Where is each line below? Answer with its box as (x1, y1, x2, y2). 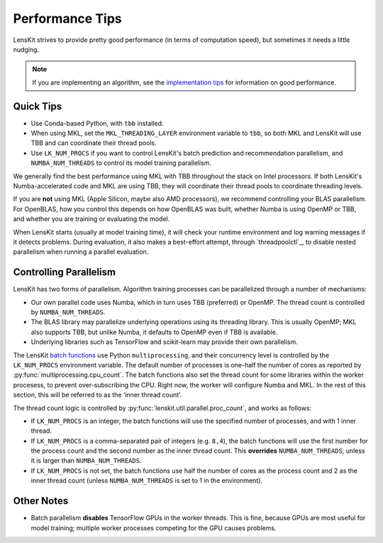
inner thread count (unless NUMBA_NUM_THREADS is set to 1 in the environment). (30, 476, 262, 485)
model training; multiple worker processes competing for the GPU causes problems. (30, 523, 277, 532)
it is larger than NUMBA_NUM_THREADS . (30, 456, 142, 465)
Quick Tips (13, 100, 62, 112)
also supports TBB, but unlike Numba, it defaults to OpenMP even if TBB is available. (30, 328, 278, 336)
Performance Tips (13, 11, 122, 26)
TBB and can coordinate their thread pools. (30, 139, 157, 147)
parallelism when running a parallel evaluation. (13, 247, 149, 256)
